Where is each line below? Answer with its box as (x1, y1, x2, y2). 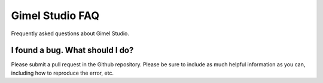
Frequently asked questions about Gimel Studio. (11, 30, 130, 37)
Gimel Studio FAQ (11, 9, 100, 22)
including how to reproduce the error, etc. (11, 69, 114, 76)
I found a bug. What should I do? (11, 45, 134, 56)
